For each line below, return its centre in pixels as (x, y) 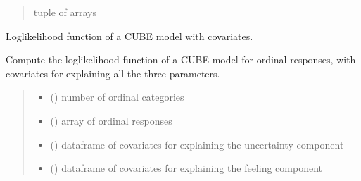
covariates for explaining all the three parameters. (113, 73)
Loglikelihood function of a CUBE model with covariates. (129, 36)
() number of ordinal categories (117, 97)
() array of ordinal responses (111, 120)
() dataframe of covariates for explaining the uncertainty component (197, 144)
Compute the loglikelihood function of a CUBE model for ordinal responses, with (181, 60)
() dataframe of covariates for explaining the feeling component (186, 168)
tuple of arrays (65, 12)
